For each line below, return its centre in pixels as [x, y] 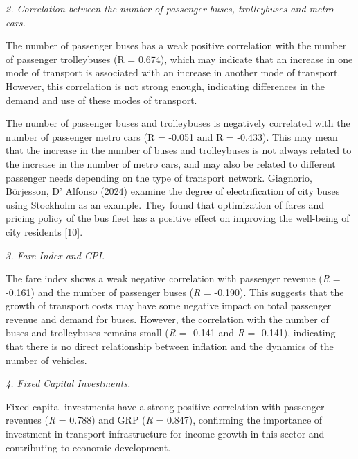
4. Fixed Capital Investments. [68, 383]
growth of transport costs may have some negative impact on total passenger [169, 305]
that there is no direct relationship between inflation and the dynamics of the [170, 346]
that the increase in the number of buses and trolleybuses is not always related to [179, 150]
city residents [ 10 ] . [44, 231]
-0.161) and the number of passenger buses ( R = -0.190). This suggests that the [175, 292]
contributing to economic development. [88, 447]
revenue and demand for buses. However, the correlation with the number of [167, 319]
